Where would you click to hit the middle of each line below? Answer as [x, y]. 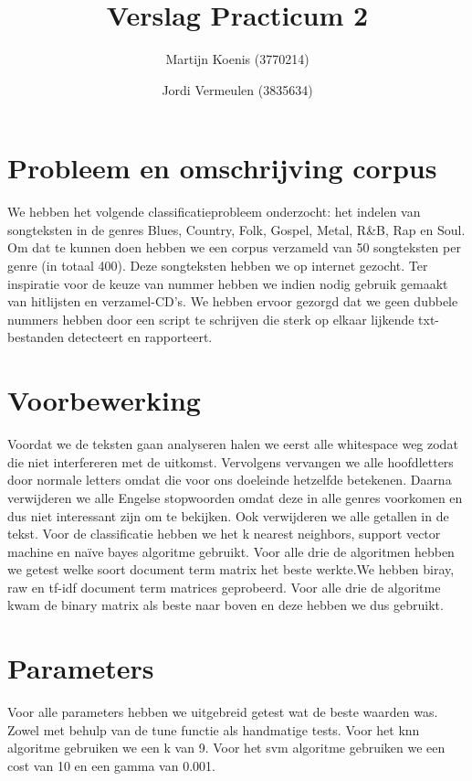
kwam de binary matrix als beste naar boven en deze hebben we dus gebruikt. [226, 605]
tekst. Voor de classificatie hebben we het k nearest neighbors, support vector [224, 534]
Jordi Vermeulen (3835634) [237, 89]
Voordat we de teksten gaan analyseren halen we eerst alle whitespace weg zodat [233, 444]
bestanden [36, 337]
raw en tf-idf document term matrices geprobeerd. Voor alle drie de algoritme [224, 587]
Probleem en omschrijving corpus [222, 168]
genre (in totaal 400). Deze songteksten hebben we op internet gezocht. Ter [218, 266]
